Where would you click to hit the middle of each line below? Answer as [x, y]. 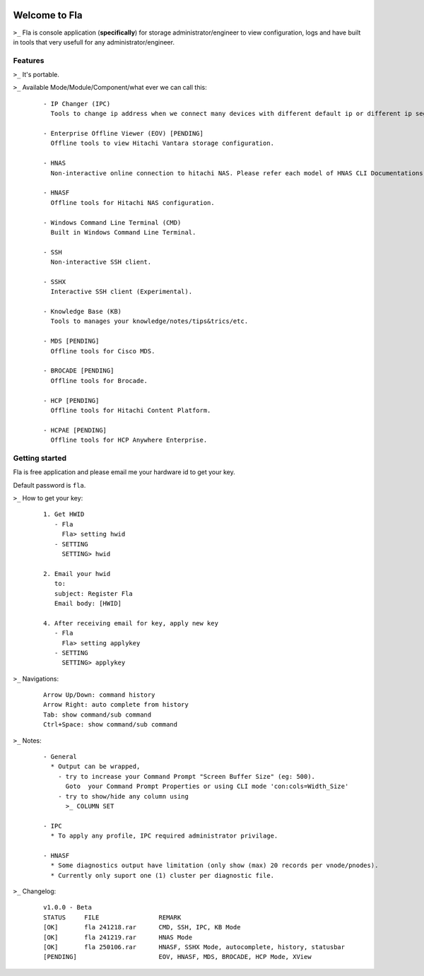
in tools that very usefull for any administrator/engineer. [94, 42]
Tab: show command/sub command [98, 715]
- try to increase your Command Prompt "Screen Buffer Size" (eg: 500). [187, 776]
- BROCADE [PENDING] [79, 371]
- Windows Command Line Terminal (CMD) [112, 222]
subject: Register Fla [94, 593]
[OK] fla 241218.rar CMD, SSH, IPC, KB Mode [142, 927]
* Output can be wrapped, [95, 766]
